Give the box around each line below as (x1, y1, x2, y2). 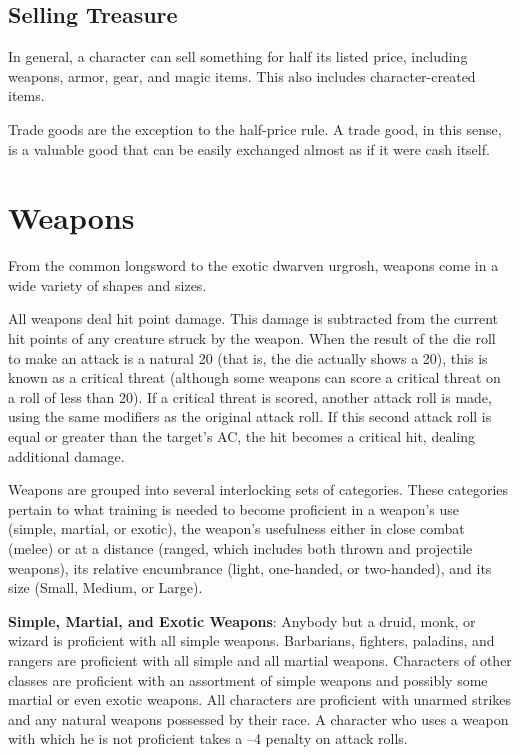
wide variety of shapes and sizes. (8, 274, 207, 295)
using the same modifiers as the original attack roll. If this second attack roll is (8, 406, 492, 427)
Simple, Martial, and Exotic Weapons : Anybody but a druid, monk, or (8, 610, 476, 631)
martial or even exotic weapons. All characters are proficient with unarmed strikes (8, 689, 512, 710)
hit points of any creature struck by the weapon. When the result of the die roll (8, 328, 496, 349)
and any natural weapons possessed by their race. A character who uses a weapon (8, 708, 509, 729)
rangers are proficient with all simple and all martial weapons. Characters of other (8, 649, 512, 670)
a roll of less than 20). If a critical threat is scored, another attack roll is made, (8, 386, 492, 407)
